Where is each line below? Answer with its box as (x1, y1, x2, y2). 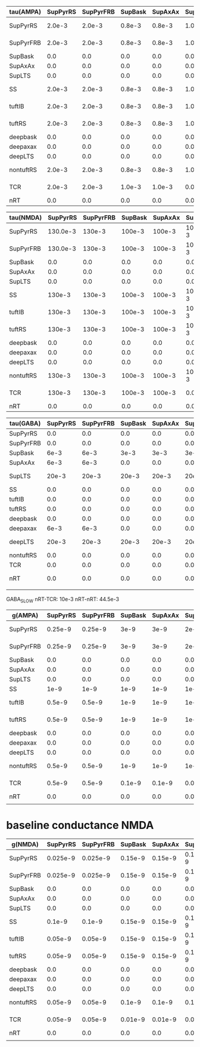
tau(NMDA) (9, 213, 42, 222)
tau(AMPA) (9, 8, 42, 16)
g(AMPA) (11, 611, 39, 619)
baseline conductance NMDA (6, 818, 154, 832)
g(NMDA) (11, 840, 39, 848)
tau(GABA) (9, 420, 41, 427)
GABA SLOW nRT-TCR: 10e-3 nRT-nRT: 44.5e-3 (6, 596, 120, 604)
